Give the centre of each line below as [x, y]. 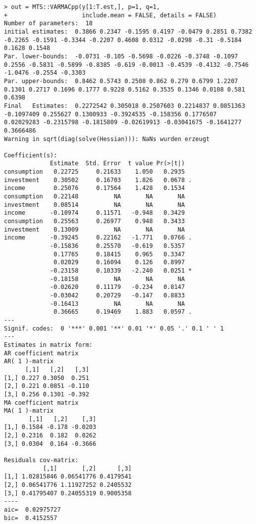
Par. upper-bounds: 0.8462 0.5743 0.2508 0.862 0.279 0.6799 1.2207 [121, 81]
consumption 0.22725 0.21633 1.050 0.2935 [95, 172]
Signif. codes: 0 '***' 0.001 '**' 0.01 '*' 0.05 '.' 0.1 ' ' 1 [114, 328]
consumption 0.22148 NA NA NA [95, 197]
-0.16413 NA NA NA [118, 304]
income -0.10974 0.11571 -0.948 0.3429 [95, 213]
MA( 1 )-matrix [29, 411]
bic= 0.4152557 [31, 518]
